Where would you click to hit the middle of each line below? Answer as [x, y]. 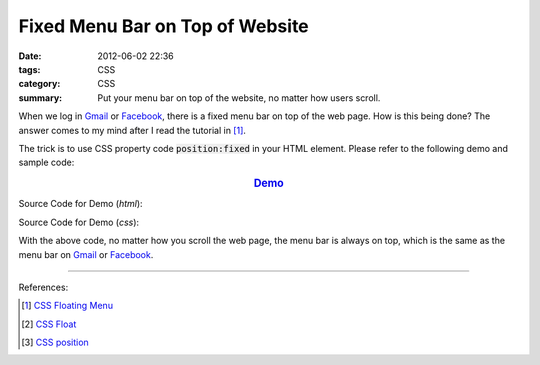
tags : [29, 69]
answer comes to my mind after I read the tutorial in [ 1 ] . [132, 130]
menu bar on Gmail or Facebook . [86, 254]
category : [39, 84]
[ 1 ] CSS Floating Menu [67, 306]
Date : [30, 56]
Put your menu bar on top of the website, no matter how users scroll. [239, 97]
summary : [40, 97]
